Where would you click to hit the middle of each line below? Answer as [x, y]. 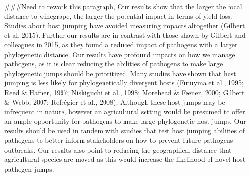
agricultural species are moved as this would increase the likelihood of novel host [125, 159]
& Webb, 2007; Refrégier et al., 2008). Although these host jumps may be [115, 102]
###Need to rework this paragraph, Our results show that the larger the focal [123, 6]
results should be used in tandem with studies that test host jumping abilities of [125, 130]
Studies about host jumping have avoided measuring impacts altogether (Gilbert [125, 25]
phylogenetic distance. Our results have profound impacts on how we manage [120, 54]
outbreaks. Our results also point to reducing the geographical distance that [118, 149]
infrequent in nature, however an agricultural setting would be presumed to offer [125, 111]
